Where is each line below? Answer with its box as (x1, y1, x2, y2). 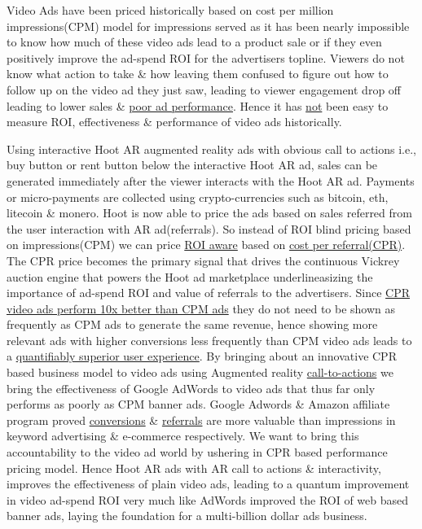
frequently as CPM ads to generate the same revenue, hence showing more (7, 316, 378, 333)
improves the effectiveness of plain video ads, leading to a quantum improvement (7, 475, 410, 492)
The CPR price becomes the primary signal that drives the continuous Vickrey (7, 251, 400, 269)
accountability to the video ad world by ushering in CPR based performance (7, 444, 388, 461)
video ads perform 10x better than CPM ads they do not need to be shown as (7, 299, 396, 317)
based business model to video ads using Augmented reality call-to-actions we (7, 364, 393, 381)
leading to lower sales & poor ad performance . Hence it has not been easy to (7, 97, 389, 114)
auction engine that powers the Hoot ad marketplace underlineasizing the (7, 268, 373, 285)
